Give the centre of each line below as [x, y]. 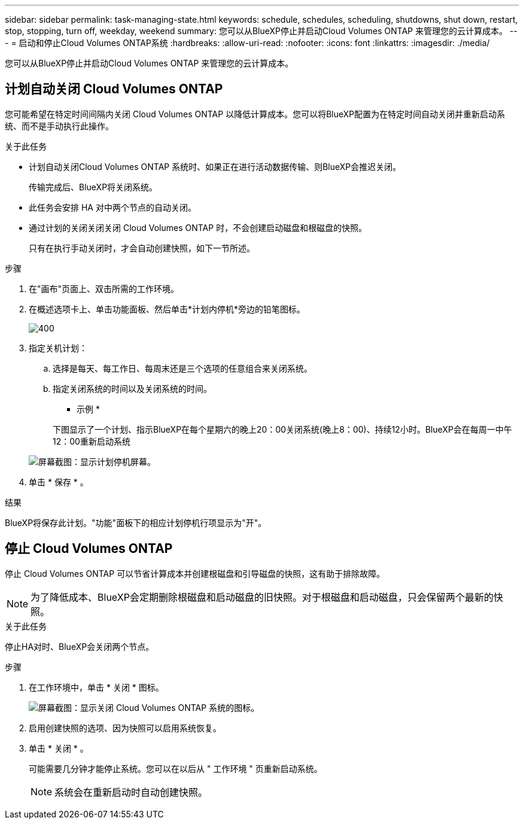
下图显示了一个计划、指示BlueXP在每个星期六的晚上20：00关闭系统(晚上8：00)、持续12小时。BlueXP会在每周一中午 [282, 429]
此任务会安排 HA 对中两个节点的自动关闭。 [112, 207]
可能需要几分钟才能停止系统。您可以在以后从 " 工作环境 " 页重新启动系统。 [176, 768]
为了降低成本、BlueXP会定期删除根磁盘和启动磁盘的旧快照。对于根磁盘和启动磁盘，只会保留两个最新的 [262, 597]
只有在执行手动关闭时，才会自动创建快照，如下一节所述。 [142, 248]
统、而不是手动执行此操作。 [59, 126]
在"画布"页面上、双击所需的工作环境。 [104, 288]
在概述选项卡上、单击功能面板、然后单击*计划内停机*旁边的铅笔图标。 [167, 309]
